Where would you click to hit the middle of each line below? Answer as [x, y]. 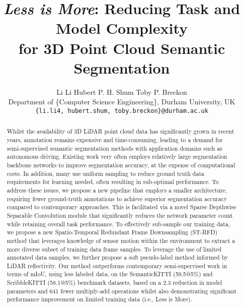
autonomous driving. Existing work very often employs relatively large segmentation [117, 157]
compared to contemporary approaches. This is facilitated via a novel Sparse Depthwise [121, 207]
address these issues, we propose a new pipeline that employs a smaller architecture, [117, 190]
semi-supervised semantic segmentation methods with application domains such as [114, 148]
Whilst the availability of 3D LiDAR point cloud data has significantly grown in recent [120, 131]
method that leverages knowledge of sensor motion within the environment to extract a [121, 240]
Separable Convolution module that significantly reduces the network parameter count [120, 215]
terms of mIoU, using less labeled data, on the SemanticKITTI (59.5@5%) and [110, 274]
